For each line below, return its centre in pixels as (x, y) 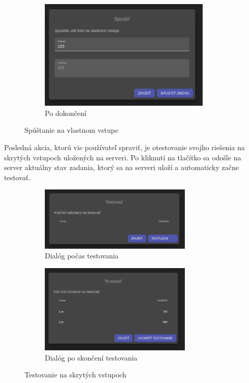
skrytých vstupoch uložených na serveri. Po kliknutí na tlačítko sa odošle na (123, 157)
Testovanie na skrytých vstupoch (76, 375)
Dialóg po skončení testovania (91, 357)
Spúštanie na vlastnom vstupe (72, 130)
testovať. (18, 177)
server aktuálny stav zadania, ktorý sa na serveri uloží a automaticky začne (121, 167)
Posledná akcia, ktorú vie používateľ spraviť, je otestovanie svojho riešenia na (124, 147)
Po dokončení (66, 113)
